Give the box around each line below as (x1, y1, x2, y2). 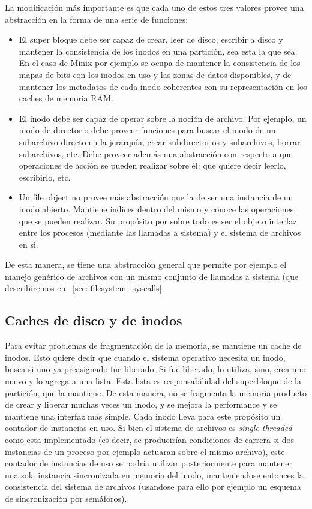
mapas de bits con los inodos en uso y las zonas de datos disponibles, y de (19, 68, 292, 80)
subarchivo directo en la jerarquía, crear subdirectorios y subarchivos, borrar (19, 135, 301, 148)
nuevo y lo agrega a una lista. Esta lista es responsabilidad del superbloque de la (5, 375, 301, 387)
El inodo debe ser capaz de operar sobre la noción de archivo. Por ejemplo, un (19, 112, 307, 124)
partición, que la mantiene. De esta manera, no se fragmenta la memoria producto (5, 386, 307, 399)
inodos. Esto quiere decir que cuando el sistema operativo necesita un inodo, (5, 351, 286, 363)
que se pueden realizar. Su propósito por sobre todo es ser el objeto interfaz (19, 214, 297, 227)
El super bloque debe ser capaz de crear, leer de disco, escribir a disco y (19, 33, 283, 46)
